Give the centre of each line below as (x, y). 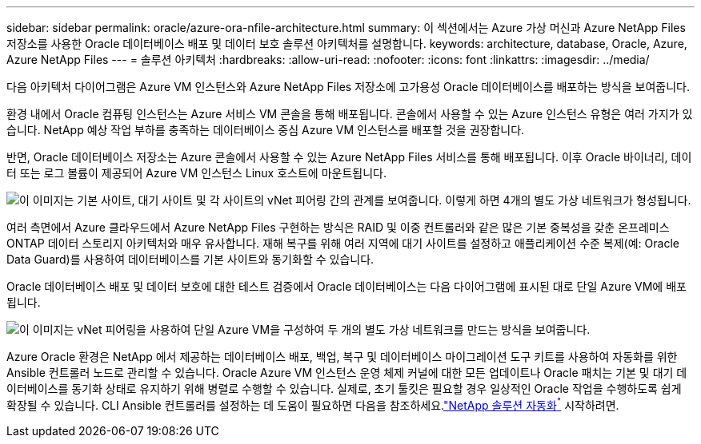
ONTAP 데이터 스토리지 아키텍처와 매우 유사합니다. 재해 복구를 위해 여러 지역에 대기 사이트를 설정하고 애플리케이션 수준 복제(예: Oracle (343, 243)
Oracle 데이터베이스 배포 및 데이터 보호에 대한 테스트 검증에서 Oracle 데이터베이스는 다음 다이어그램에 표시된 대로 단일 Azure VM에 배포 (346, 286)
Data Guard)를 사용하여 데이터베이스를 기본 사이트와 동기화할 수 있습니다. (190, 259)
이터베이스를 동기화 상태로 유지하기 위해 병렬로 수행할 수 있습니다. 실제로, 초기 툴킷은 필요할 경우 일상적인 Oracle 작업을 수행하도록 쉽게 (344, 388)
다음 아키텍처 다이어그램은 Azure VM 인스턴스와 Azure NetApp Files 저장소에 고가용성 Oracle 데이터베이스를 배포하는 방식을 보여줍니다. (348, 87)
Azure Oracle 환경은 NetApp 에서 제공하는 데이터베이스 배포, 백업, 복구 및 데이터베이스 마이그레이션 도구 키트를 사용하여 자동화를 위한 (342, 357)
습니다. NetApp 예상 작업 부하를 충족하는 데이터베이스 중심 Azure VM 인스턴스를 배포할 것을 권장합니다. (266, 130)
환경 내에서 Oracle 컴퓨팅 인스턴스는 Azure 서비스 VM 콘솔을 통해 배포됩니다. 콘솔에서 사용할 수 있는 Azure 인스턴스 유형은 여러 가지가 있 (350, 114)
